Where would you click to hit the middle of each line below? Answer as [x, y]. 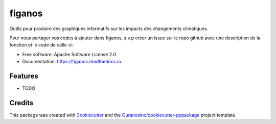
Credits [21, 103]
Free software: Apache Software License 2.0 [69, 54]
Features [24, 76]
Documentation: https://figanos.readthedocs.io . [72, 62]
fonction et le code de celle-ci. [42, 45]
